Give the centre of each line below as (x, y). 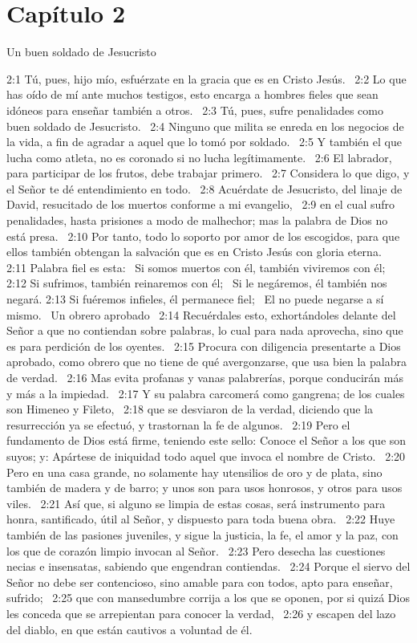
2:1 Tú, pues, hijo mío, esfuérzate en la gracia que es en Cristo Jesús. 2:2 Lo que (206, 78)
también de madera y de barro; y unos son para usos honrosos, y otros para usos (204, 488)
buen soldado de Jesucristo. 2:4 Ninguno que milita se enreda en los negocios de (205, 126)
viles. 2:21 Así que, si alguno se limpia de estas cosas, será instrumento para (196, 503)
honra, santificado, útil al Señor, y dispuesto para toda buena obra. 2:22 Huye (201, 519)
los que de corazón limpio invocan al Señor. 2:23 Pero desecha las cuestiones (196, 550)
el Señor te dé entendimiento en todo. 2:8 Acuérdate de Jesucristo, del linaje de (204, 188)
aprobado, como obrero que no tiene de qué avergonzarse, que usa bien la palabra (206, 362)
